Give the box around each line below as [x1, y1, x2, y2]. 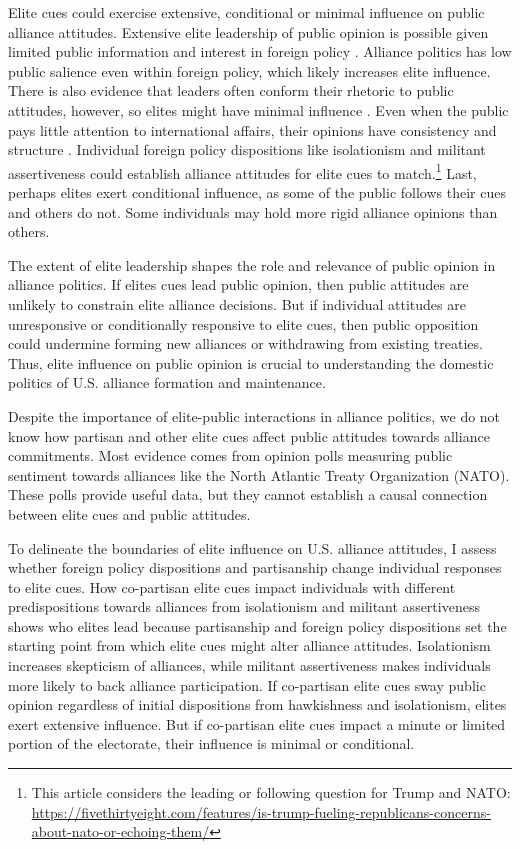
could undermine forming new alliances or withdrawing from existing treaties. [8, 333, 483, 354]
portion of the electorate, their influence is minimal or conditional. [8, 733, 415, 754]
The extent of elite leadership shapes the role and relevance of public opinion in [8, 254, 496, 275]
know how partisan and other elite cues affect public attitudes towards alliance [8, 425, 490, 446]
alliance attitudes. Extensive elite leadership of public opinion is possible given [8, 21, 489, 42]
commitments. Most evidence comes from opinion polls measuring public [8, 445, 453, 466]
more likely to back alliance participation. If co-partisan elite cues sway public [8, 674, 486, 695]
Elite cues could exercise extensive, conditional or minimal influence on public [8, 2, 485, 22]
